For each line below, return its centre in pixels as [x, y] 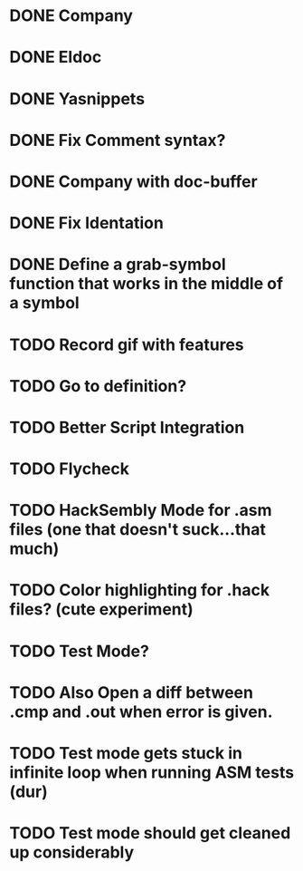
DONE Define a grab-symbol [118, 265]
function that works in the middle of [146, 284]
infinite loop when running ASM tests [152, 772]
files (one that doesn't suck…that [138, 530]
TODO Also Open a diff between [131, 692]
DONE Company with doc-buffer [133, 181]
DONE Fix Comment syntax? [118, 140]
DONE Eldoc [56, 58]
